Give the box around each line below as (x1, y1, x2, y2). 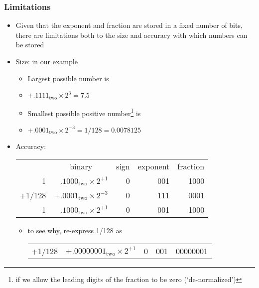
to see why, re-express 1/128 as (27, 225, 122, 236)
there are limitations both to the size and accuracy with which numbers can (15, 29, 248, 40)
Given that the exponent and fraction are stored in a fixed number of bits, (15, 20, 243, 30)
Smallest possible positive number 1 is (27, 106, 141, 118)
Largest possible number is (27, 73, 109, 83)
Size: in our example (15, 56, 78, 66)
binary (70, 160, 93, 172)
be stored (15, 39, 44, 50)
